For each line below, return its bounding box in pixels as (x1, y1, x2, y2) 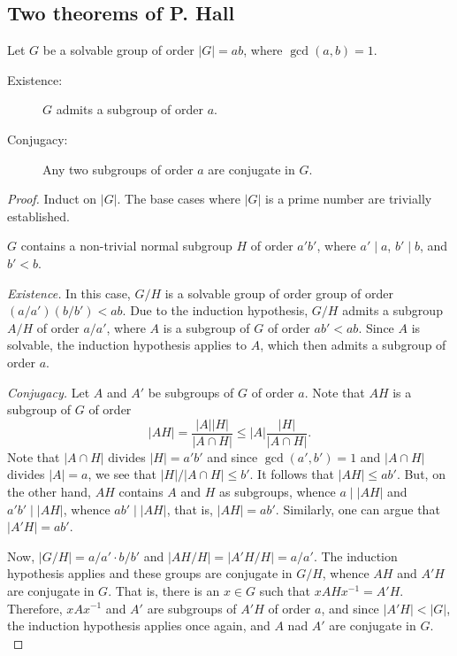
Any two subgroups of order (42, 159, 194, 178)
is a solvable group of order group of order (164, 283, 393, 302)
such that (259, 581, 311, 599)
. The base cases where (117, 189, 240, 208)
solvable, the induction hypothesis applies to (7, 336, 247, 354)
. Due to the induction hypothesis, (122, 301, 308, 320)
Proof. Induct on (7, 189, 97, 208)
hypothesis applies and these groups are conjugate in (7, 564, 293, 583)
